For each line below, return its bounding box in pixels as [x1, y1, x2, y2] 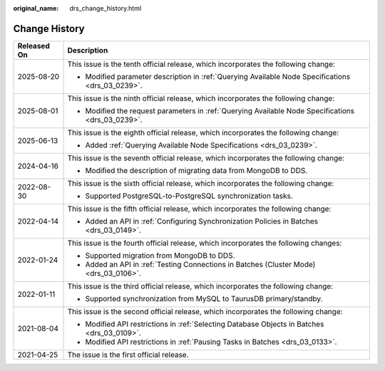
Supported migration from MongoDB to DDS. [85, 250, 235, 260]
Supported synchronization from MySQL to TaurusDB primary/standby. [85, 293, 323, 303]
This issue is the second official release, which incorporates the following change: [67, 306, 343, 316]
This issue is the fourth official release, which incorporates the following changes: [67, 238, 342, 248]
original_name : [13, 4, 59, 12]
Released [17, 41, 50, 51]
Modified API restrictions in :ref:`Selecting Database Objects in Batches [85, 319, 324, 329]
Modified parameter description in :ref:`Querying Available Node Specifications [85, 71, 351, 81]
